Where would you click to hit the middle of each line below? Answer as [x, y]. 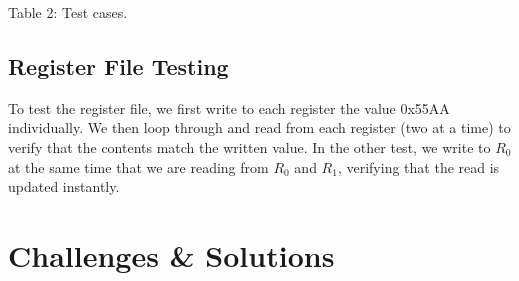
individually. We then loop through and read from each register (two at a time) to [259, 127]
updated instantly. [64, 186]
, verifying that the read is [418, 166]
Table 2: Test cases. [68, 12]
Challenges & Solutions [171, 254]
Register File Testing [118, 65]
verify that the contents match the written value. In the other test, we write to [249, 146]
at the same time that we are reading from [138, 166]
